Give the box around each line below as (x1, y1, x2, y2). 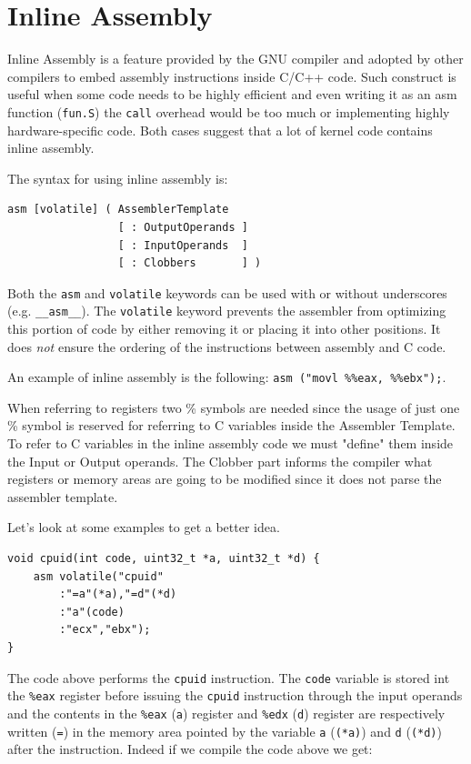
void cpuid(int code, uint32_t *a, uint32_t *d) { (7, 552, 320, 566)
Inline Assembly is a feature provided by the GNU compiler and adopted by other (7, 49, 464, 68)
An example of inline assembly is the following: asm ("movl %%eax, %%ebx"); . (7, 367, 446, 387)
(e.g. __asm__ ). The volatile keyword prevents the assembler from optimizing (7, 301, 446, 320)
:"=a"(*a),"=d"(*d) (59, 588, 177, 601)
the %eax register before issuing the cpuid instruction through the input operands (7, 686, 463, 705)
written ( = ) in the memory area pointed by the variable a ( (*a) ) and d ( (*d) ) (7, 721, 442, 740)
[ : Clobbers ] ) (117, 256, 262, 270)
